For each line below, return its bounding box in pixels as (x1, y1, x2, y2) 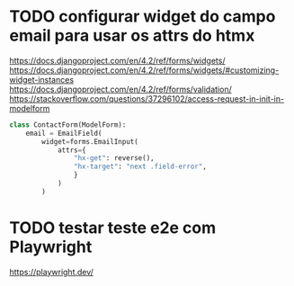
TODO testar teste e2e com (9, 218, 217, 237)
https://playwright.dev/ (9, 266, 94, 277)
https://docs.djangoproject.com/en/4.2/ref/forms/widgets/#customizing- (9, 65, 280, 76)
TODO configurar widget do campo (9, 6, 276, 27)
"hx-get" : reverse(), (73, 154, 155, 163)
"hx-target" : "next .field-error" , (73, 162, 207, 172)
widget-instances (9, 74, 75, 85)
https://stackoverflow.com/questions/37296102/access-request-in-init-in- (9, 93, 285, 104)
